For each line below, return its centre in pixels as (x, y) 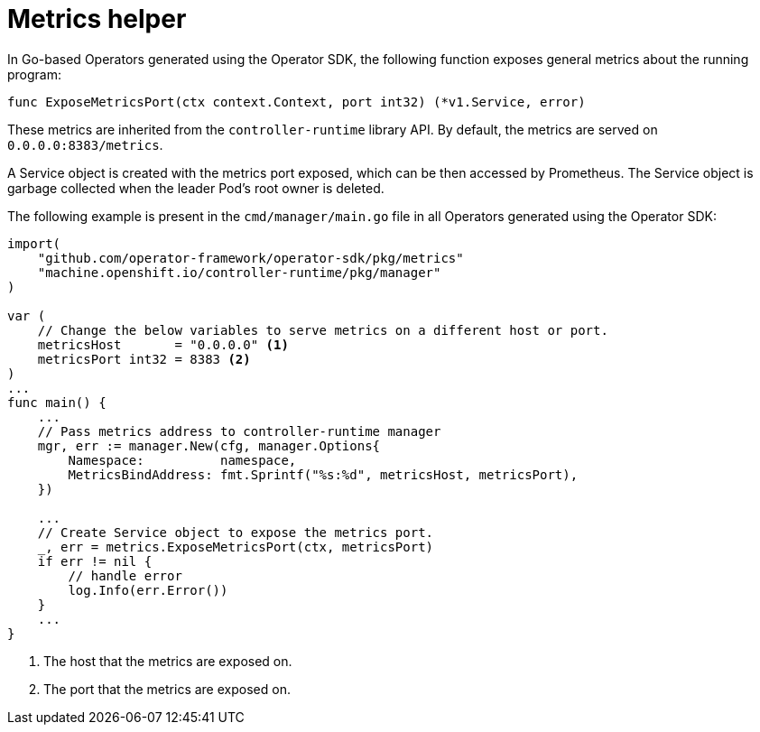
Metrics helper (97, 19)
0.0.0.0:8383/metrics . (85, 144)
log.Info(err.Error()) (148, 590)
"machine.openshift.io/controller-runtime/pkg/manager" (239, 272)
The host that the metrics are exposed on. (168, 661)
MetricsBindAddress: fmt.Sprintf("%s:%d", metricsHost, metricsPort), (323, 474)
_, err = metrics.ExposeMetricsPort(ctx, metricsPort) (236, 547)
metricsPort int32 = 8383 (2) (144, 359)
